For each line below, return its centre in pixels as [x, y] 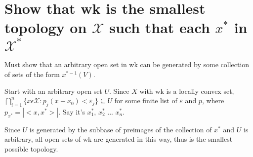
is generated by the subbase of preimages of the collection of [121, 129]
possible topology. [31, 149]
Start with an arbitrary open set [53, 91]
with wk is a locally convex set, [187, 91]
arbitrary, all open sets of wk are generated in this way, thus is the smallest [119, 139]
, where [213, 100]
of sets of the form [32, 74]
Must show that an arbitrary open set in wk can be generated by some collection [127, 64]
